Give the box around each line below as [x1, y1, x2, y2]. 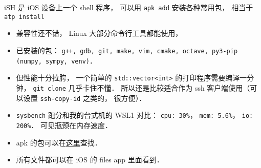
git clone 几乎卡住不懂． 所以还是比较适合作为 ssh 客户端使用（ [33, 82, 250, 93]
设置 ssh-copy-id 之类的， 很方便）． [23, 92, 146, 103]
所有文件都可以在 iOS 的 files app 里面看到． [16, 154, 164, 165]
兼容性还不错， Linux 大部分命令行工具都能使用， [16, 28, 183, 38]
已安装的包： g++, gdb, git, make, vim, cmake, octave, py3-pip [16, 45, 238, 55]
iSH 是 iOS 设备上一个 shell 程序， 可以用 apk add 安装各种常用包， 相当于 [4, 2, 253, 12]
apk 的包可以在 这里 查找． [16, 137, 102, 148]
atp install [4, 13, 45, 20]
